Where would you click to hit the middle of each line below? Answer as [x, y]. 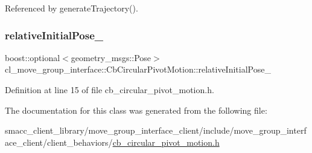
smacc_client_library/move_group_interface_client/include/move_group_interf [156, 130]
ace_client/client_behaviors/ [59, 142]
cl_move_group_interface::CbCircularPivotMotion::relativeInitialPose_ [138, 69]
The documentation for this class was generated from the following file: [136, 110]
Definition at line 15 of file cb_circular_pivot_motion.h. [110, 90]
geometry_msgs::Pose [111, 57]
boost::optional [33, 57]
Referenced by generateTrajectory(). [72, 8]
